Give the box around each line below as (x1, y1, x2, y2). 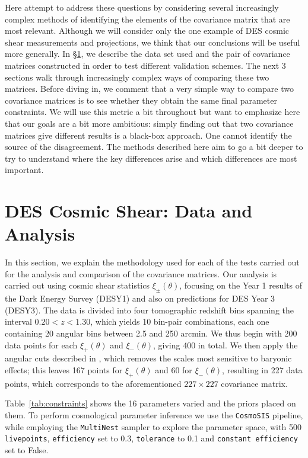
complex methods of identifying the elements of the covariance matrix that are (5, 12, 290, 25)
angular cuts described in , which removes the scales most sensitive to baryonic (5, 352, 292, 364)
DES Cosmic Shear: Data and (5, 198, 253, 223)
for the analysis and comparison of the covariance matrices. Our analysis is (5, 267, 277, 280)
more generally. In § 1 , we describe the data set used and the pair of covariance (5, 47, 290, 60)
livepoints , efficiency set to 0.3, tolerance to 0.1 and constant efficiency (5, 432, 298, 444)
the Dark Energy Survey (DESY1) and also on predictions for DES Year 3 (5, 292, 275, 305)
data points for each (5, 338, 78, 351)
